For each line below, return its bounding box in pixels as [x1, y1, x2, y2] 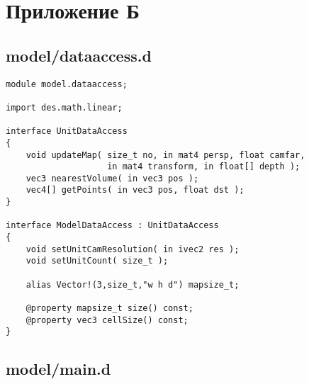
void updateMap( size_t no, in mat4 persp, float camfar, [26, 149, 305, 160]
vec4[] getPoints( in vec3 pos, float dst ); [26, 185, 245, 196]
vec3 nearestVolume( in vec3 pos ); [26, 173, 199, 183]
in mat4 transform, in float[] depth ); [107, 162, 300, 172]
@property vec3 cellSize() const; [26, 315, 189, 325]
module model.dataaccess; [6, 79, 128, 89]
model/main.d [6, 358, 111, 380]
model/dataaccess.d [6, 44, 152, 66]
